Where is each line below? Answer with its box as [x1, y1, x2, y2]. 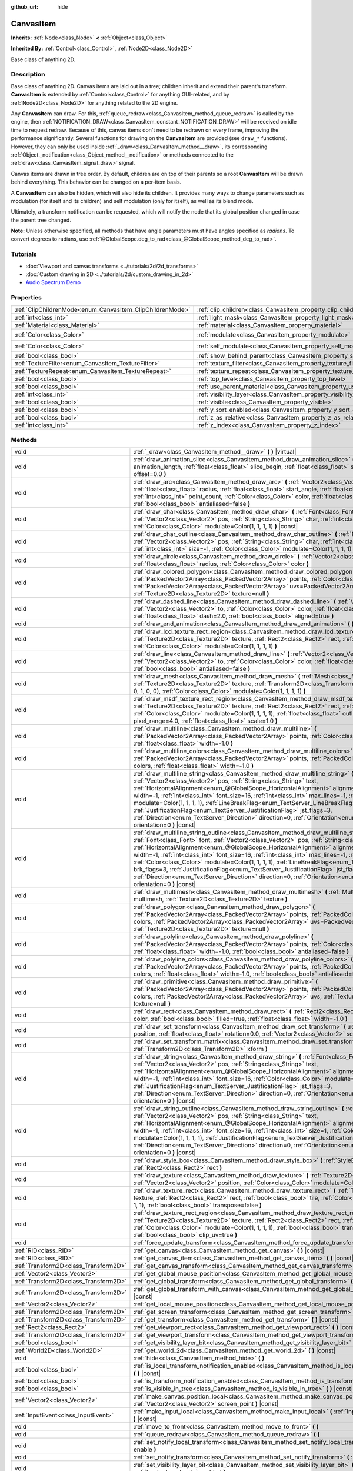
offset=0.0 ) [133, 470, 166, 478]
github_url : [11, 4, 38, 10]
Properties [11, 294, 42, 302]
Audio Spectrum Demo [25, 279, 81, 286]
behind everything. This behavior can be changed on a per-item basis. [11, 178, 182, 185]
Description [11, 71, 45, 79]
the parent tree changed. [11, 217, 72, 224]
